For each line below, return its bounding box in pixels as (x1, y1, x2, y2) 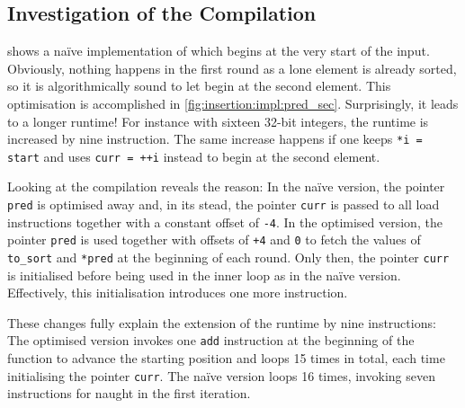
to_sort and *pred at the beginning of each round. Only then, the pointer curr (7, 248, 450, 267)
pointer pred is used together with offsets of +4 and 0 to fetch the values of (7, 230, 421, 249)
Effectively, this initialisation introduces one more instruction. (7, 283, 348, 302)
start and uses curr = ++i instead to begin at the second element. (7, 146, 380, 165)
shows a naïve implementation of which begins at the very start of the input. (7, 41, 430, 60)
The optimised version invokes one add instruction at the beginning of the (7, 331, 415, 350)
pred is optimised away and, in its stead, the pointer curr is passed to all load (7, 195, 440, 214)
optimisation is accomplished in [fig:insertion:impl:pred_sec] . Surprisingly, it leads (7, 93, 459, 112)
